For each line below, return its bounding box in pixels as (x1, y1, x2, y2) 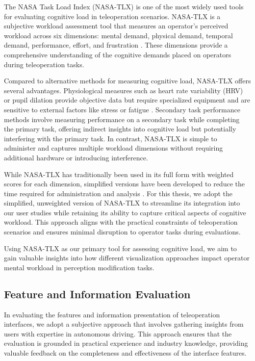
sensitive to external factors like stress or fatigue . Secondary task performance (4, 104, 240, 114)
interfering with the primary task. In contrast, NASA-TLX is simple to (4, 133, 217, 143)
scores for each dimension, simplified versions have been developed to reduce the (4, 179, 245, 189)
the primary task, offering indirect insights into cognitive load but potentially (4, 124, 236, 134)
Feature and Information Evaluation (4, 286, 191, 301)
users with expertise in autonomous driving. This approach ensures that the (4, 328, 232, 338)
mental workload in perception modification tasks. (4, 262, 154, 272)
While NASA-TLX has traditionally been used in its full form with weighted (4, 169, 234, 179)
